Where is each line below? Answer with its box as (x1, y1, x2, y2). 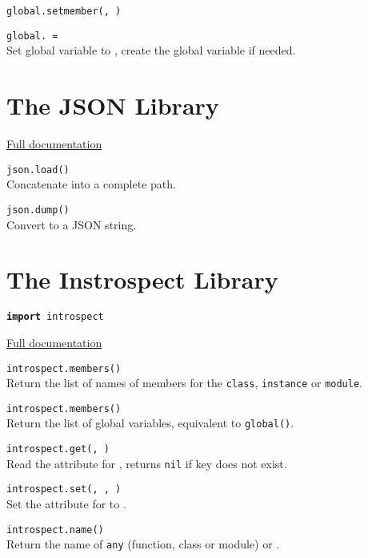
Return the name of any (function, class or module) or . (6, 536, 280, 552)
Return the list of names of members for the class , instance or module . (6, 374, 362, 391)
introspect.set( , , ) (6, 483, 122, 495)
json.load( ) (6, 164, 70, 176)
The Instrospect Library (6, 263, 278, 296)
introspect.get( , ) (6, 443, 110, 455)
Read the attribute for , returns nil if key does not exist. (6, 455, 287, 471)
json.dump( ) (6, 204, 70, 216)
